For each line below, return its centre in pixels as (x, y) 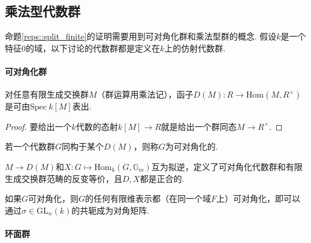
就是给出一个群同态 (199, 126)
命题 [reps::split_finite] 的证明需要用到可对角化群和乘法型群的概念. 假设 (141, 36)
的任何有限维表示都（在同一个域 (148, 198)
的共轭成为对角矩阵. (111, 210)
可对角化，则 (54, 198)
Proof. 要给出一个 (38, 126)
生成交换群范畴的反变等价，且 (64, 178)
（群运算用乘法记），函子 (145, 94)
